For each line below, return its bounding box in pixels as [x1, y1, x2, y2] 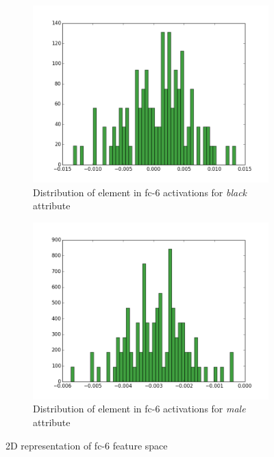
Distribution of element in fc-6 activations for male [33, 401, 246, 416]
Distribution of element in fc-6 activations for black [33, 185, 247, 199]
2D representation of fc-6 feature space [5, 438, 168, 452]
